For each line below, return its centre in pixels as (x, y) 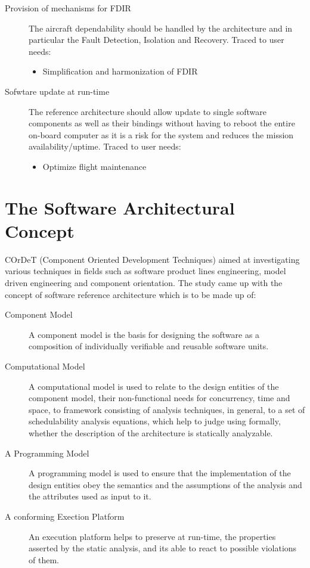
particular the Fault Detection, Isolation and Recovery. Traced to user (156, 40)
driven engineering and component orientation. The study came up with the (144, 283)
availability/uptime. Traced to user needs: (105, 146)
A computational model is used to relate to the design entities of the (154, 386)
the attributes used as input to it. (90, 496)
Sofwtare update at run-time (57, 91)
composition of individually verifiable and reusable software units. (149, 346)
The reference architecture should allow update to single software (148, 111)
